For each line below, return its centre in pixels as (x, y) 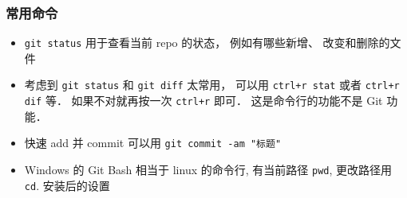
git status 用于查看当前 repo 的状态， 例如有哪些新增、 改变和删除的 (207, 43)
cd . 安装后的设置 (67, 185)
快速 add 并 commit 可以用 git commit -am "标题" (153, 143)
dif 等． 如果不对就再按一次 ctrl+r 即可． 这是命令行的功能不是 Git (203, 101)
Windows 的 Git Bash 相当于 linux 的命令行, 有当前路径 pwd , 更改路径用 (208, 170)
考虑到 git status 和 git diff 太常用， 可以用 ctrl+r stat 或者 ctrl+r (212, 85)
